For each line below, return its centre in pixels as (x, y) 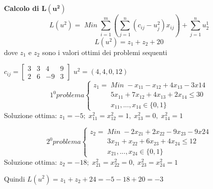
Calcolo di (22, 8)
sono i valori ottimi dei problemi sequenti (105, 52)
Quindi (15, 178)
